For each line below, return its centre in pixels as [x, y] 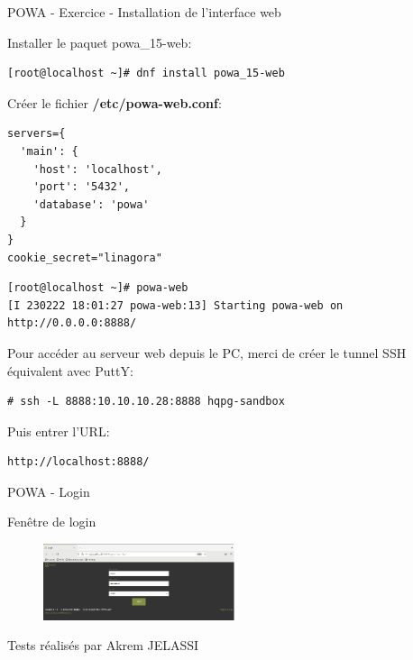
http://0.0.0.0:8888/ [72, 323]
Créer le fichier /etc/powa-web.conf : [115, 102]
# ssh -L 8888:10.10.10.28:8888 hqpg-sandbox [146, 402]
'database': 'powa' [91, 204]
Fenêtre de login [52, 522]
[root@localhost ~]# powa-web [98, 288]
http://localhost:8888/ [78, 462]
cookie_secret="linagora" [85, 257]
